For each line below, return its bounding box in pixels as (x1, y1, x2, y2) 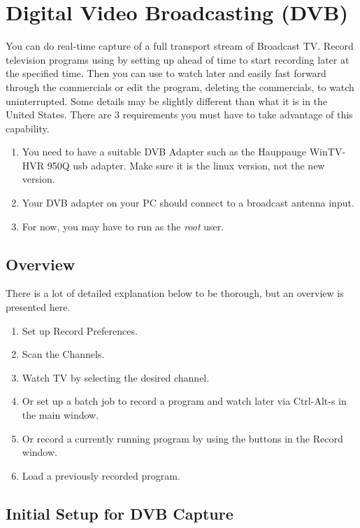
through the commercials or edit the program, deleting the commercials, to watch (6, 79, 354, 94)
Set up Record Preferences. (22, 323, 138, 338)
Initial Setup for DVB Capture (6, 502, 233, 524)
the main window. (22, 408, 99, 422)
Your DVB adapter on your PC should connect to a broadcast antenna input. (22, 195, 354, 210)
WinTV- (309, 144, 346, 159)
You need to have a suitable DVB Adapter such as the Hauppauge (22, 144, 307, 159)
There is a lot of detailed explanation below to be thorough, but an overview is (6, 286, 344, 300)
